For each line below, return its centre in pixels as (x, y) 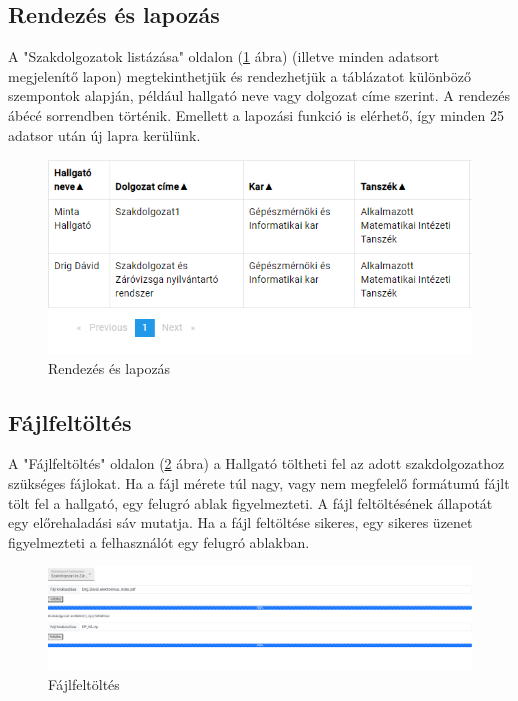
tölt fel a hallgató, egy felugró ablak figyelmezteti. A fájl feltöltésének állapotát (250, 502)
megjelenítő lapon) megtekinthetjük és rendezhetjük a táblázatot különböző (239, 75)
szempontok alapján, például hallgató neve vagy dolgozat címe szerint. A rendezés (259, 95)
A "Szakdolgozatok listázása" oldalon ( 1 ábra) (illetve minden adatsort (224, 56)
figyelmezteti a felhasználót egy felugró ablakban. (159, 541)
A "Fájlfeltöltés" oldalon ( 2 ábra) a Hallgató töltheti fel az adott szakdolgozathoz (256, 463)
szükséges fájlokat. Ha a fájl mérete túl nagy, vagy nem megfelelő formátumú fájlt (259, 483)
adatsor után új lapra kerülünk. (104, 134)
